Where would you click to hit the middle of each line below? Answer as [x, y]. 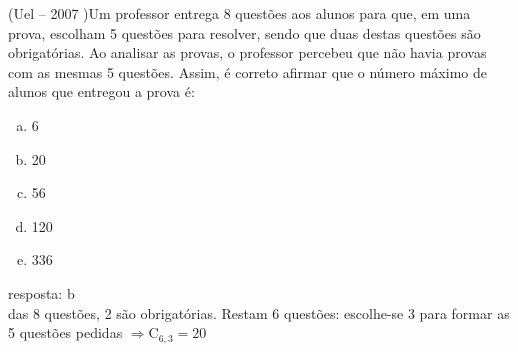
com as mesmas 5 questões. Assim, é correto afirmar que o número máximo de [247, 71]
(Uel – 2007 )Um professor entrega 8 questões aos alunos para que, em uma [239, 13]
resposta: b [41, 292]
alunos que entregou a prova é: [101, 91]
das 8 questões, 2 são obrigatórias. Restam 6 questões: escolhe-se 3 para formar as [259, 312]
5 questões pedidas [65, 332]
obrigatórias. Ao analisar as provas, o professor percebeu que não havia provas [247, 52]
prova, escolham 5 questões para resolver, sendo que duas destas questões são [244, 32]
